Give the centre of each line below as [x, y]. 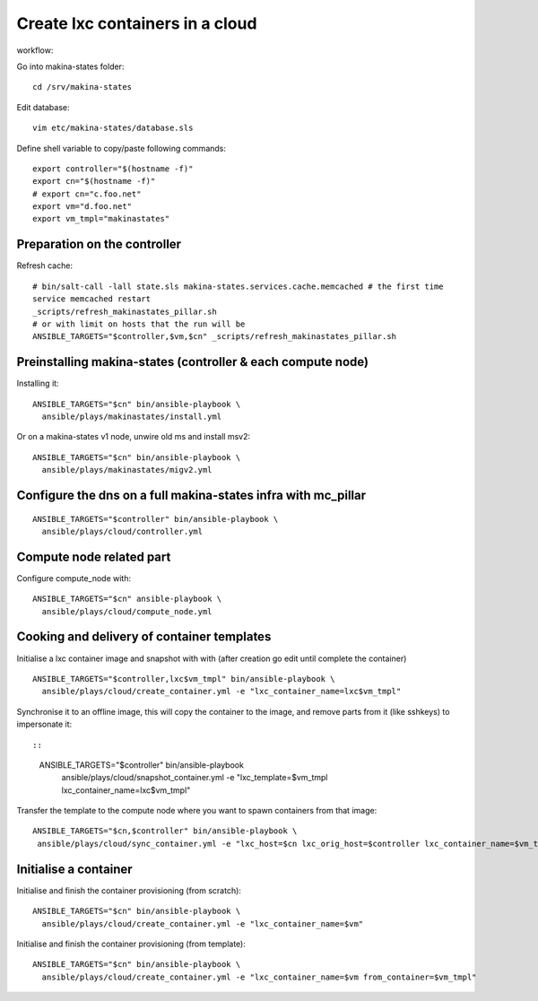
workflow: [35, 50]
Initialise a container [75, 869]
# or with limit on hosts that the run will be [139, 324]
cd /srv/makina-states [82, 87]
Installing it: [38, 383]
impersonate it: [44, 724]
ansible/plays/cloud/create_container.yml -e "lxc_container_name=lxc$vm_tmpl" [221, 692]
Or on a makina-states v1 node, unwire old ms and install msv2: [134, 437]
